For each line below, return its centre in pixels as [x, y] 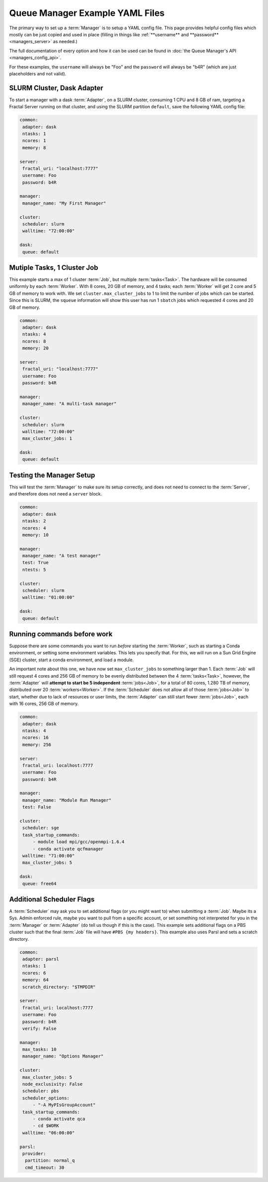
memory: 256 [37, 744]
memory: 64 [36, 980]
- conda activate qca [59, 1119]
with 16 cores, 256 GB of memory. [44, 704]
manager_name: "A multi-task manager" [69, 404]
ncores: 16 [36, 738]
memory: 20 [36, 348]
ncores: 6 [34, 973]
